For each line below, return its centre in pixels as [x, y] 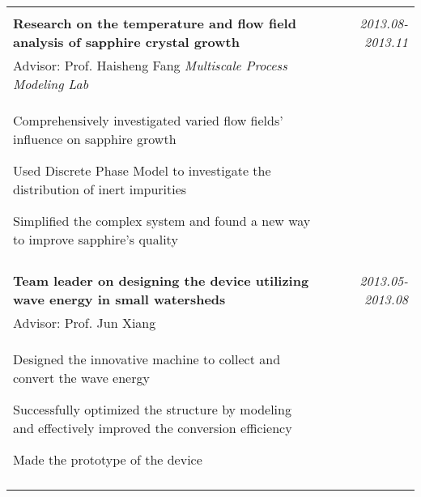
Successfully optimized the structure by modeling [152, 409]
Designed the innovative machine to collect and [147, 359]
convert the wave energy [81, 378]
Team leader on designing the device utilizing [161, 280]
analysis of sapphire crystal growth [126, 42]
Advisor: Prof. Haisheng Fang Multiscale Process [150, 65]
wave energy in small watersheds [119, 299]
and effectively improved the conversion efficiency [153, 428]
